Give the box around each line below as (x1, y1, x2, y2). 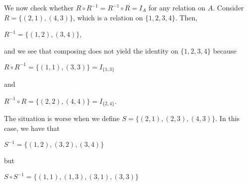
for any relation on (149, 2, 206, 12)
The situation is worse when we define (4, 113, 120, 123)
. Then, (175, 12, 198, 22)
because (213, 45, 237, 56)
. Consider (213, 2, 244, 12)
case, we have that (4, 123, 60, 133)
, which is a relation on (73, 12, 143, 22)
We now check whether (4, 2, 74, 12)
